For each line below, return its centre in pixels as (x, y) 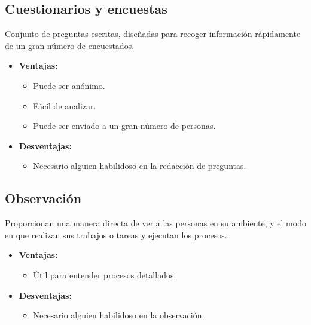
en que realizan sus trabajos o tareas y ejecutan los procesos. (116, 234)
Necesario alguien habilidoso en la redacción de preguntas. (140, 166)
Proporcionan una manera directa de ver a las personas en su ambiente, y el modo (155, 223)
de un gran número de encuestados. (70, 45)
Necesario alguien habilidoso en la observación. (119, 315)
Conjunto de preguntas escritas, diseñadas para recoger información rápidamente (153, 34)
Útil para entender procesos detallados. (105, 275)
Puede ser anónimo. (69, 85)
